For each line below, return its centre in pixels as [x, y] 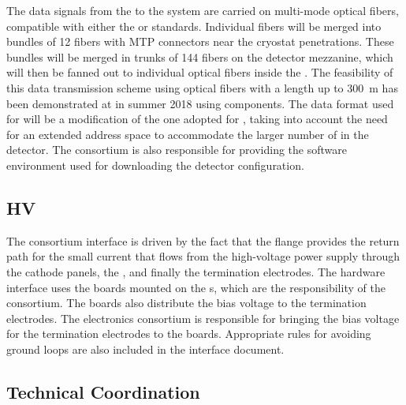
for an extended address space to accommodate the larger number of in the [188, 134]
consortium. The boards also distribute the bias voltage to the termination [186, 303]
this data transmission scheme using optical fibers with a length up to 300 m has [202, 87]
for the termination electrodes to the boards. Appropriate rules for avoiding [189, 334]
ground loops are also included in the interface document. [145, 349]
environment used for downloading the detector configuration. [155, 165]
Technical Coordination [103, 391]
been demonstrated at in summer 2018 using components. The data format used [200, 103]
